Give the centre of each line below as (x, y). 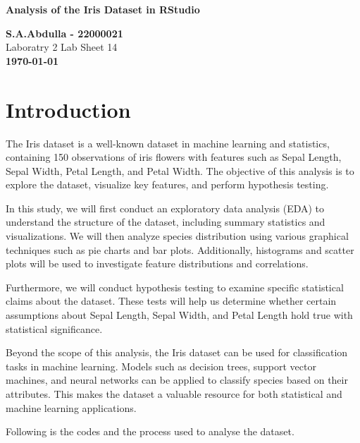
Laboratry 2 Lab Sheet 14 (62, 47)
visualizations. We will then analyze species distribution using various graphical (177, 236)
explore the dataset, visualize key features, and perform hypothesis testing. (167, 184)
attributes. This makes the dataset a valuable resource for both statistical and (174, 394)
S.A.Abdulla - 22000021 (64, 33)
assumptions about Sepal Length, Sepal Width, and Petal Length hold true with (179, 315)
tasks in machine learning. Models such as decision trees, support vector (161, 366)
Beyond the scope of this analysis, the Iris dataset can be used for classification (177, 352)
